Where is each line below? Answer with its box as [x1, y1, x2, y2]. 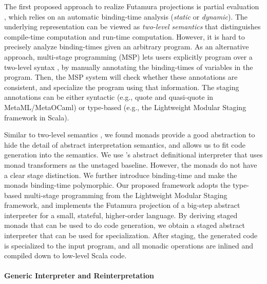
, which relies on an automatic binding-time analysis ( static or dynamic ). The [4, 11, 248, 22]
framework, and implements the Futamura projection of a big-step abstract [4, 200, 240, 210]
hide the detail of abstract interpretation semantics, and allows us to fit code [4, 139, 245, 150]
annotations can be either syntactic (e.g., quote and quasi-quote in [4, 92, 214, 102]
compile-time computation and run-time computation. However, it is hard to [4, 31, 245, 42]
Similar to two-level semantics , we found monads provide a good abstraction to [4, 129, 255, 140]
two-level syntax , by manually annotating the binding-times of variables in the [4, 61, 253, 72]
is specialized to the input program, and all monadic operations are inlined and [4, 240, 253, 251]
